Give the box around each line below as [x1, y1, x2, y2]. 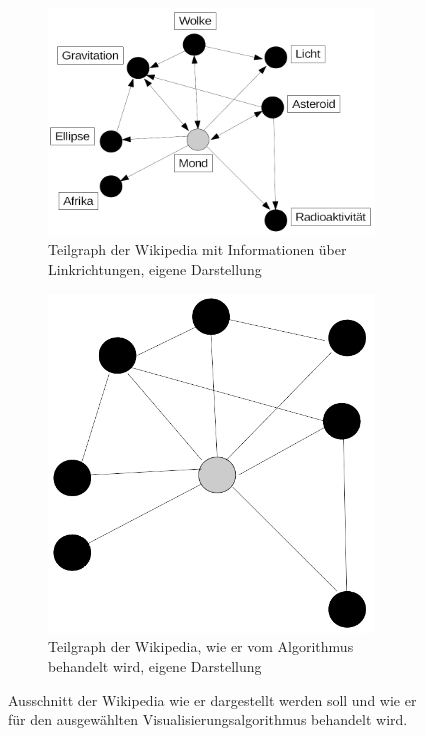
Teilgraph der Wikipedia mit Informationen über [48, 239, 347, 260]
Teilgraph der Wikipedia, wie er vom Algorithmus [48, 636, 354, 657]
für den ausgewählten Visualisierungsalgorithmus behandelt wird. [8, 709, 408, 730]
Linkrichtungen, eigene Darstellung [48, 258, 262, 279]
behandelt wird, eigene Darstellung [48, 655, 262, 676]
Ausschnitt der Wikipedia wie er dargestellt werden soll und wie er [8, 689, 417, 710]
